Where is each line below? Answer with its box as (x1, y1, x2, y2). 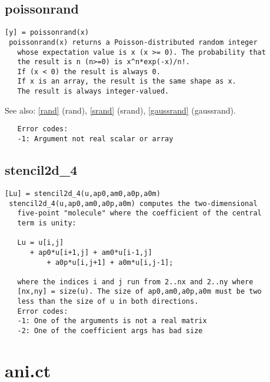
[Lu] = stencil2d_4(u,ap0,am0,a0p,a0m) (5, 189, 161, 198)
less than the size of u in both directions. (17, 297, 199, 306)
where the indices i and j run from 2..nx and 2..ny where (17, 277, 254, 286)
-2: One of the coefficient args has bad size (17, 327, 203, 336)
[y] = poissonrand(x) (5, 28, 89, 37)
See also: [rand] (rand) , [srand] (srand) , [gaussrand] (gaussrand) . (5, 104, 236, 116)
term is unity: (17, 218, 76, 227)
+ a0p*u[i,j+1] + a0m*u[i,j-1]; (46, 258, 174, 267)
